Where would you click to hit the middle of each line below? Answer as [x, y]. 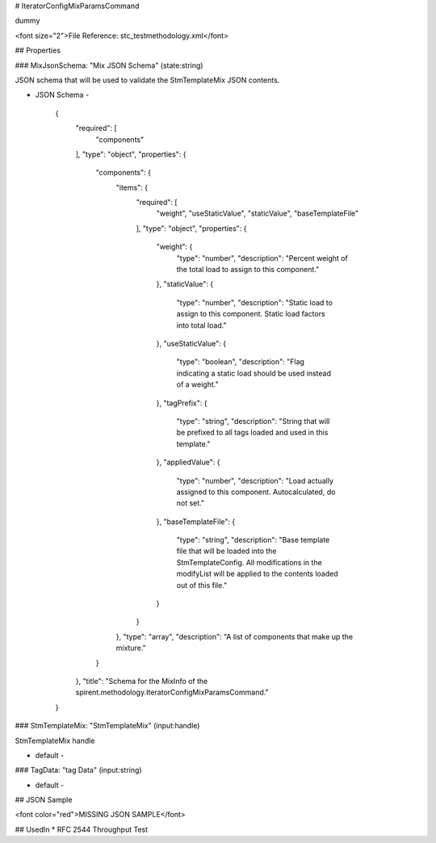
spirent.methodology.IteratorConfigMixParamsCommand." [172, 692]
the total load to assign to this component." [248, 270]
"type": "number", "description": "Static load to [254, 302]
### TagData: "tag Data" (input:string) [78, 770]
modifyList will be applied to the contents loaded [257, 574]
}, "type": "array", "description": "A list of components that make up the [235, 636]
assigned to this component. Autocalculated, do [256, 492]
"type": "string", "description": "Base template [253, 540]
